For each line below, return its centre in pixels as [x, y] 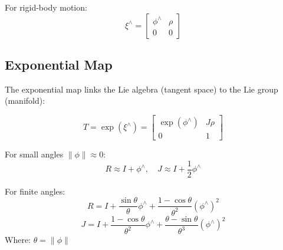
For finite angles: [35, 191]
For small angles [34, 154]
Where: [18, 240]
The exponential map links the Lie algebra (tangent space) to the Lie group [141, 89]
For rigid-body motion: [46, 7]
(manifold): [25, 101]
